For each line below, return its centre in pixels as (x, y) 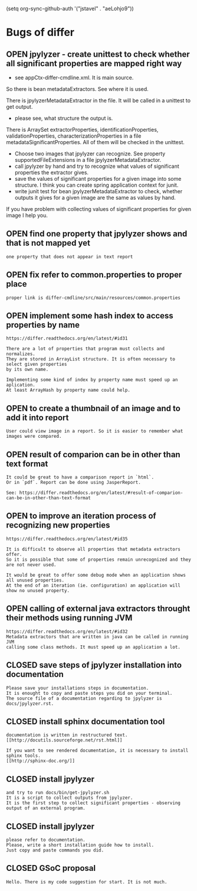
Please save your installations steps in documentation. (78, 688)
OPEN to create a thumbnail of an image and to (93, 408)
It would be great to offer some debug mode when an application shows (96, 575)
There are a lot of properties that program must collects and (86, 349)
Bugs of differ (40, 32)
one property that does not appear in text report (70, 256)
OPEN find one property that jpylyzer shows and (97, 234)
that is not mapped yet (48, 243)
